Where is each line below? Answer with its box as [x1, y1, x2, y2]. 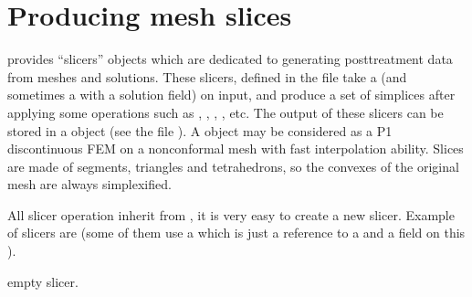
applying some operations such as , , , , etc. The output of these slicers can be [7, 102, 444, 122]
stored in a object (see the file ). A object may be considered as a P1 [7, 121, 393, 140]
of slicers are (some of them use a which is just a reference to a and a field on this [7, 223, 466, 242]
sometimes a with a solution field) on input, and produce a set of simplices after [7, 85, 456, 104]
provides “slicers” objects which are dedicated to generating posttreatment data [7, 49, 453, 69]
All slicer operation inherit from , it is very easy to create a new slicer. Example [7, 205, 455, 224]
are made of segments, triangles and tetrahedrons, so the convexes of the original [7, 156, 459, 175]
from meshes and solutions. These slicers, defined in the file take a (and [7, 67, 407, 86]
